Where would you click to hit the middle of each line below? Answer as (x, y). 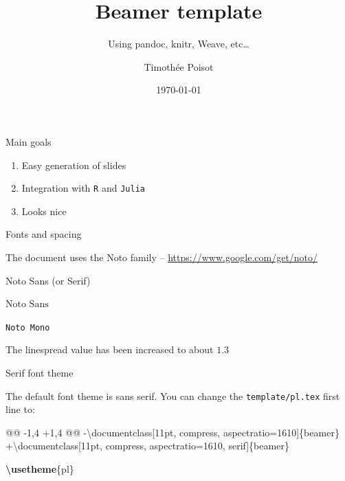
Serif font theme (40, 372)
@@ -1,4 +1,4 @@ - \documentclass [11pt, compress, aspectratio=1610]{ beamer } (172, 432)
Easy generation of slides (74, 165)
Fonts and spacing (44, 234)
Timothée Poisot (179, 66)
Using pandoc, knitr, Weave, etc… (179, 44)
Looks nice (44, 211)
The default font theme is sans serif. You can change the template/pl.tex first (173, 395)
